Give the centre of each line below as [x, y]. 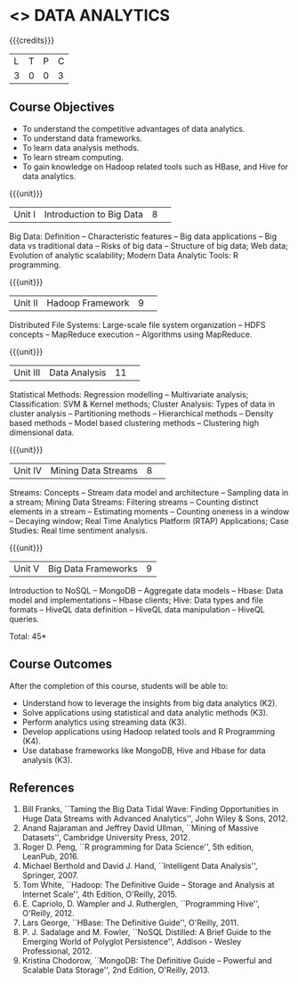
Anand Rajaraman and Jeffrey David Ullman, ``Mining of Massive [140, 828]
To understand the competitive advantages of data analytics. [133, 128]
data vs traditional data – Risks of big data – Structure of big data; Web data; [149, 245]
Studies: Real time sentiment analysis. [79, 530]
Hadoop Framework [88, 302]
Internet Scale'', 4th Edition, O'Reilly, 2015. [100, 894]
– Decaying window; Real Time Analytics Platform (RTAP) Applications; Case [149, 521]
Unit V [27, 569]
